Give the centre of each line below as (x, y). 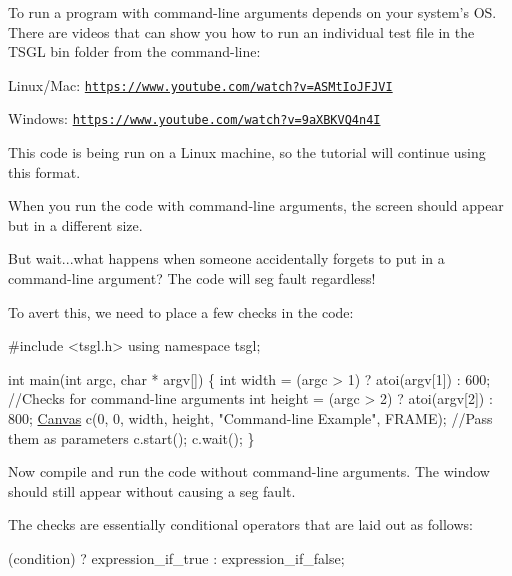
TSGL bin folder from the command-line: (134, 51)
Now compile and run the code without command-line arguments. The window (249, 471)
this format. (44, 171)
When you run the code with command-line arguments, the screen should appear (256, 205)
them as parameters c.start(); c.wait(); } (131, 437)
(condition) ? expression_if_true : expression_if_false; (176, 558)
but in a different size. (75, 224)
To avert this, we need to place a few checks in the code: (181, 311)
